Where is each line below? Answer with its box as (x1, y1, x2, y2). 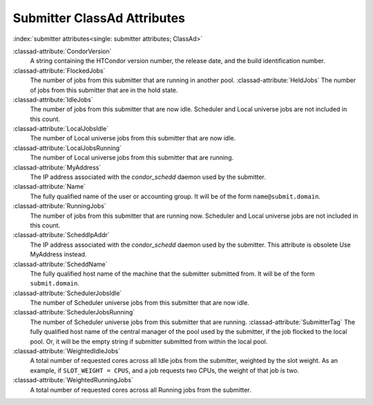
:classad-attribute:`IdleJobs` (12, 95, 93, 104)
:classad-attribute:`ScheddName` (12, 260, 108, 268)
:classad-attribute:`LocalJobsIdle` (12, 124, 109, 133)
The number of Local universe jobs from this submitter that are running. (30, 153, 234, 162)
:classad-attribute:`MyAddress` (12, 163, 102, 171)
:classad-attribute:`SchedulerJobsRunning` (12, 308, 135, 317)
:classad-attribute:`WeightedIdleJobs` (12, 347, 121, 355)
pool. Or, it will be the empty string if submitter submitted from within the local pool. (30, 337, 268, 346)
